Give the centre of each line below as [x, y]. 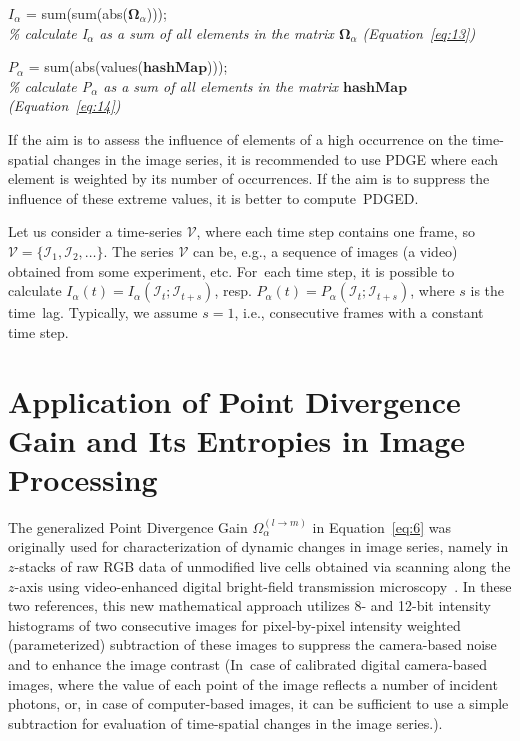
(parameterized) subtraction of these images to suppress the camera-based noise [252, 644]
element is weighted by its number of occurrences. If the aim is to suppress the [249, 178]
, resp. [233, 290]
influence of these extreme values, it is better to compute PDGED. [213, 197]
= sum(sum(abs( [77, 13]
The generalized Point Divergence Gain [128, 526]
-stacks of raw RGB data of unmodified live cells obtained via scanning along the [262, 566]
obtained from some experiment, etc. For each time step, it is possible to [231, 270]
